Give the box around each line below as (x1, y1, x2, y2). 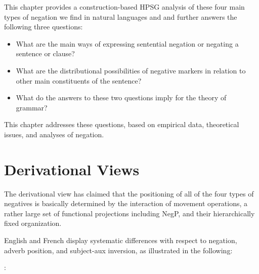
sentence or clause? (16, 48, 75, 59)
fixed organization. (4, 218, 62, 228)
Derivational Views (4, 159, 140, 179)
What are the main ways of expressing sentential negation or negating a (16, 38, 239, 49)
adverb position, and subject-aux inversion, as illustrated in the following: (4, 245, 233, 255)
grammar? (16, 102, 48, 112)
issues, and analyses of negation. (4, 129, 104, 139)
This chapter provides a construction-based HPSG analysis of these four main (4, 2, 245, 12)
